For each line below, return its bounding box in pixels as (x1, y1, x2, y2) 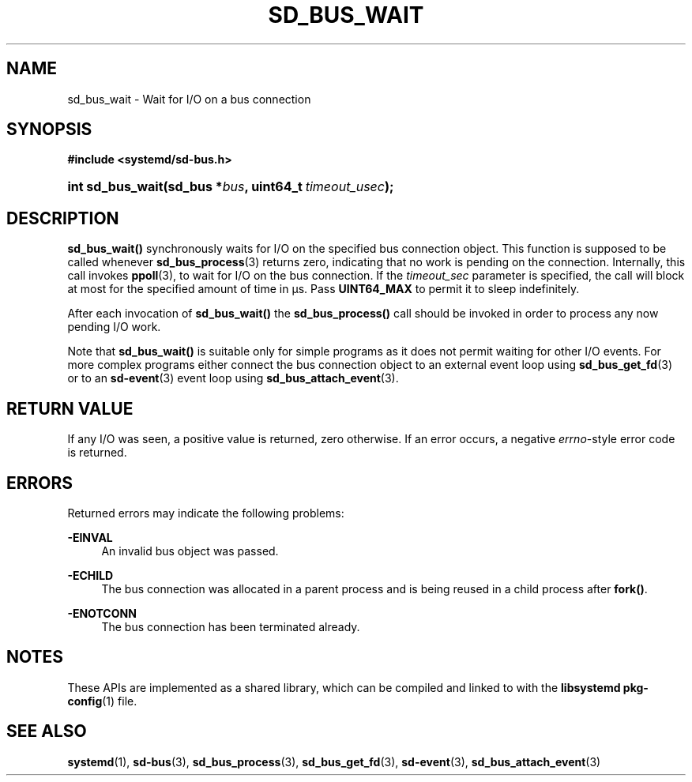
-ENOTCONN (67, 606, 137, 620)
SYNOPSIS (6, 119, 92, 140)
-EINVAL (67, 530, 113, 544)
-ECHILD (67, 568, 114, 582)
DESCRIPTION (6, 208, 119, 228)
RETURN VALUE (6, 398, 134, 419)
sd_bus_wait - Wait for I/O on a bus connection (67, 92, 311, 106)
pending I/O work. (67, 320, 161, 334)
